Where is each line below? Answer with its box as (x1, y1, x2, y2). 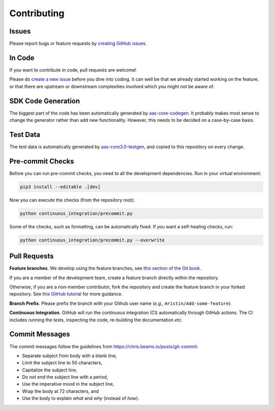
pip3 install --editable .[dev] (20, 184, 101, 190)
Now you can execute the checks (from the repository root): (9, 197, 135, 203)
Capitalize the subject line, (22, 367, 78, 373)
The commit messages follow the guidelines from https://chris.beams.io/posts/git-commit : (9, 343, 198, 350)
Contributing (9, 8, 64, 19)
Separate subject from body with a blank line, (22, 353, 117, 359)
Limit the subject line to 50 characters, (22, 360, 102, 366)
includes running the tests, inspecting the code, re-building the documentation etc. (9, 317, 183, 323)
